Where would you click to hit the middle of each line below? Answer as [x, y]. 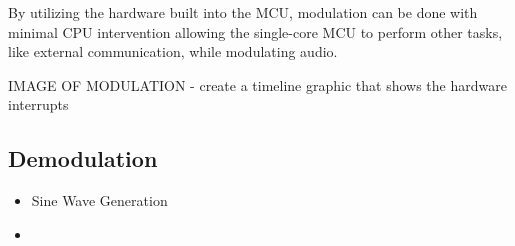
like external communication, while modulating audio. [173, 51]
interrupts [38, 104]
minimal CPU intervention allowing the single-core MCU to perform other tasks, [255, 31]
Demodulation [83, 158]
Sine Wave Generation [99, 200]
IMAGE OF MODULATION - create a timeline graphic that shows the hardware [257, 84]
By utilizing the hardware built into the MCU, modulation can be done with [243, 12]
